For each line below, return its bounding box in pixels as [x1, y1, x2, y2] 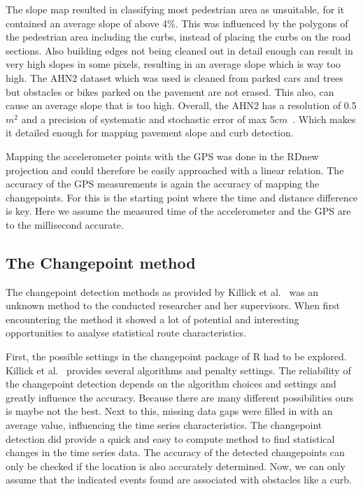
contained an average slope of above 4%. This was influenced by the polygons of [6, 15, 348, 30]
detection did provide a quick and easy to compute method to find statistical [6, 431, 335, 446]
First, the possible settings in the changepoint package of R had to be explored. [6, 349, 347, 364]
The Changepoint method [6, 251, 196, 273]
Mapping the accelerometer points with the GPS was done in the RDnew [6, 148, 319, 163]
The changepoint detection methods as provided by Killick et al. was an [6, 284, 319, 299]
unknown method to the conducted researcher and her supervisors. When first [6, 298, 340, 313]
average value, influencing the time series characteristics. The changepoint [6, 418, 322, 432]
